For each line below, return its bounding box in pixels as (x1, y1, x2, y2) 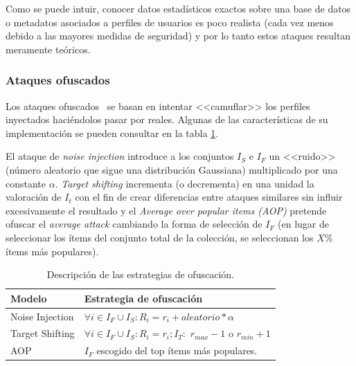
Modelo (10, 291, 47, 305)
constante (6, 176, 46, 190)
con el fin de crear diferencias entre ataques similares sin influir (75, 190, 343, 204)
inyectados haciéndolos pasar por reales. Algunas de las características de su (6, 112, 328, 127)
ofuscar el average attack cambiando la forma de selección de (6, 217, 262, 231)
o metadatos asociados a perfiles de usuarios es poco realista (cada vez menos (6, 15, 334, 29)
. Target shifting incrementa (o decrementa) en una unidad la (55, 176, 314, 190)
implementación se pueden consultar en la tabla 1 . (6, 125, 219, 140)
